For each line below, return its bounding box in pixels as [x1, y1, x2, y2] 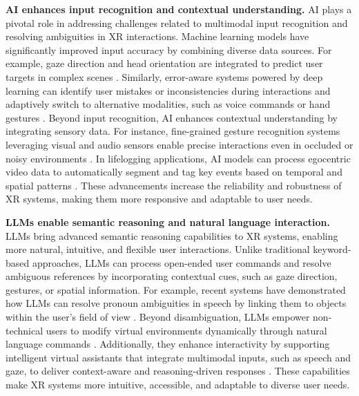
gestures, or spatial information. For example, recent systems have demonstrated [6, 282, 346, 296]
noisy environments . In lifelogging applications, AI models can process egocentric [6, 151, 351, 165]
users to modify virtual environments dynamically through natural [46, 323, 327, 337]
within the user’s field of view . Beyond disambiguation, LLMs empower [6, 310, 310, 324]
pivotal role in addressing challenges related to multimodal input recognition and [6, 15, 348, 30]
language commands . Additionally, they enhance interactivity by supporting [6, 337, 330, 351]
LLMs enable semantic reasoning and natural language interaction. [6, 214, 331, 229]
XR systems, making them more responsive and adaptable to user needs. [6, 191, 313, 206]
